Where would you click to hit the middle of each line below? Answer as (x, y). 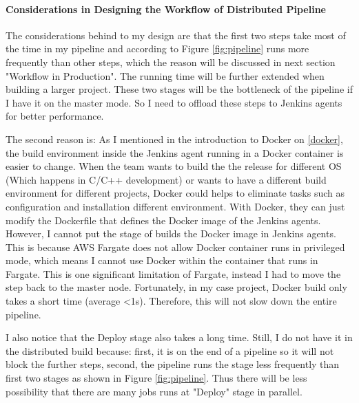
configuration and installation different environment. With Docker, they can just (175, 206)
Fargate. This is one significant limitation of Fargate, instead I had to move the (173, 273)
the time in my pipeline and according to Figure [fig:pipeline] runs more (157, 48)
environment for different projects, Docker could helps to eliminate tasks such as (175, 193)
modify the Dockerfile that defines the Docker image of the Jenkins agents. (163, 220)
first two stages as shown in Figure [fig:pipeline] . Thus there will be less (156, 378)
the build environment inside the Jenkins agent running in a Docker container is (175, 152)
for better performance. (55, 116)
